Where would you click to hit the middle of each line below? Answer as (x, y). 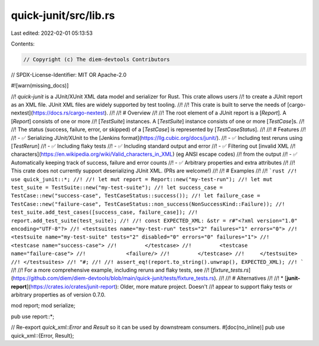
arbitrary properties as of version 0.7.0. (58, 295)
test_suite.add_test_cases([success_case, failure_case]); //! (104, 212)
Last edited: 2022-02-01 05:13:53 (52, 33)
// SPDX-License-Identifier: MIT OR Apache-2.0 (69, 74)
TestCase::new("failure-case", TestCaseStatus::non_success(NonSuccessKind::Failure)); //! (148, 204)
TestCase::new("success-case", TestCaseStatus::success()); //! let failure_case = (136, 196)
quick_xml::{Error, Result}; (43, 335)
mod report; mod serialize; (43, 306)
